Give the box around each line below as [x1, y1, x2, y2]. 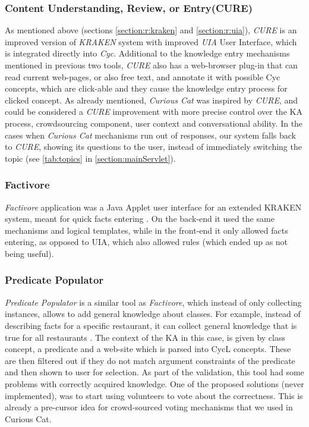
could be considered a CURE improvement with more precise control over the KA [5, 105, 302, 118]
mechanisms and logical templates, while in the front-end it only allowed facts [5, 224, 288, 236]
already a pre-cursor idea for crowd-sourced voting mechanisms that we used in [5, 401, 293, 413]
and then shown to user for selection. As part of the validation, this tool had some [5, 366, 304, 378]
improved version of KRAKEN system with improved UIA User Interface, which [5, 35, 297, 48]
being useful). [5, 247, 54, 259]
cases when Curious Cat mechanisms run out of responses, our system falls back [5, 128, 296, 141]
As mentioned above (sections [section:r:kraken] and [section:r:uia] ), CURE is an [5, 24, 297, 36]
